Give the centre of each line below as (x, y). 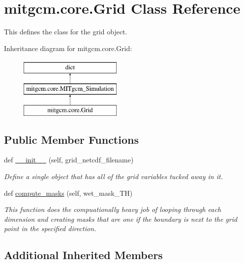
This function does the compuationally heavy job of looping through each (113, 209)
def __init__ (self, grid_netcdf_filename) (69, 160)
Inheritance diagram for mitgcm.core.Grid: (68, 48)
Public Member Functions (71, 139)
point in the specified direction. (50, 228)
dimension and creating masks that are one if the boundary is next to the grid (121, 219)
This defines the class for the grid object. (66, 32)
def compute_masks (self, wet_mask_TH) (68, 193)
